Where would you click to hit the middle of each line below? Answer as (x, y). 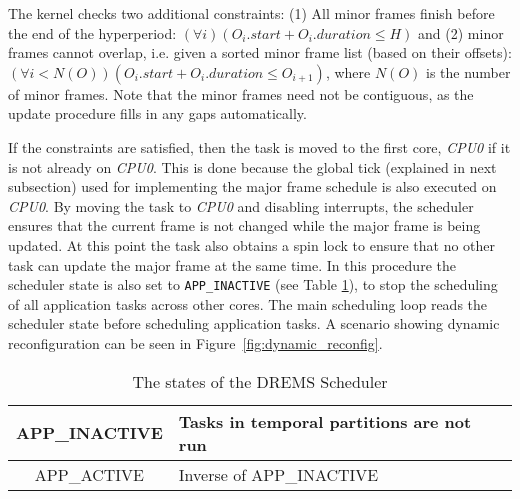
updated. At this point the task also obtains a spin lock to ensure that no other (252, 244)
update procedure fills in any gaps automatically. (157, 113)
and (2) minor (461, 32)
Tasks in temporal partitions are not (325, 421)
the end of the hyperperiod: (92, 32)
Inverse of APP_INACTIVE (278, 474)
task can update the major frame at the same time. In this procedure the (232, 264)
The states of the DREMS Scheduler (260, 381)
